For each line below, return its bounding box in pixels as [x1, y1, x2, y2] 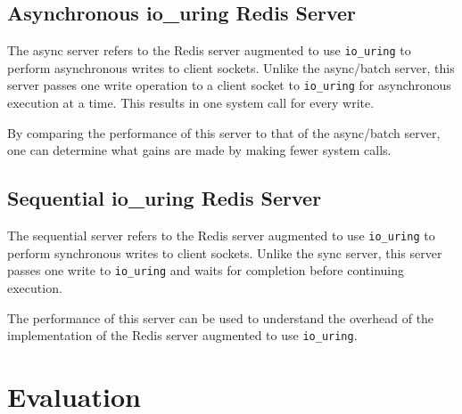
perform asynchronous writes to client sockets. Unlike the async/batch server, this [7, 58, 455, 77]
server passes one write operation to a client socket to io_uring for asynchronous [7, 76, 451, 94]
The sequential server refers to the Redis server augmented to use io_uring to [7, 226, 435, 245]
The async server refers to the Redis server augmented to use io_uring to [7, 41, 411, 60]
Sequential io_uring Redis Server [7, 184, 322, 212]
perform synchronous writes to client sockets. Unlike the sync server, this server [7, 243, 442, 262]
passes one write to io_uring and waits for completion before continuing [7, 261, 405, 280]
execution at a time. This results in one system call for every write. [7, 93, 375, 112]
